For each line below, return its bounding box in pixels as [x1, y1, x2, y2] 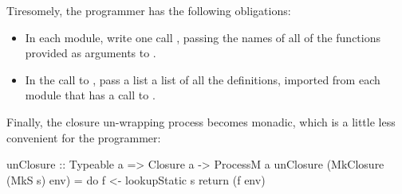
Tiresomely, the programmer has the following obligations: [6, 2, 291, 18]
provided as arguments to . [25, 45, 156, 61]
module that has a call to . [25, 87, 156, 103]
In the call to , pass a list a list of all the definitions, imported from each [25, 71, 380, 87]
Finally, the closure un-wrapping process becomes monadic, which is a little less [6, 113, 396, 130]
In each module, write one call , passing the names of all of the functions [25, 29, 381, 45]
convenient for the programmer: [6, 129, 161, 145]
